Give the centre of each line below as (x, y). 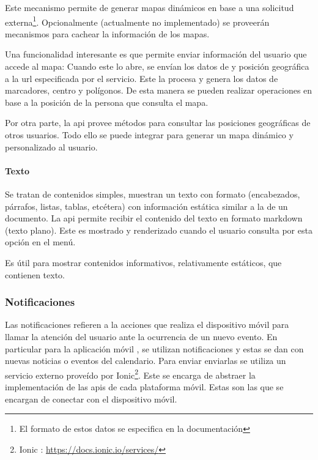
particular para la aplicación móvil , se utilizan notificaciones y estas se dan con (154, 348)
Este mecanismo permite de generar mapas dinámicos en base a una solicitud (150, 7)
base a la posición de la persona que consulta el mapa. (107, 102)
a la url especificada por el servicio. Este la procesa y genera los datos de (142, 78)
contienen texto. (35, 274)
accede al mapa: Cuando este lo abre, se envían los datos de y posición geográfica (157, 66)
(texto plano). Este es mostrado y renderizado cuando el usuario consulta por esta (159, 230)
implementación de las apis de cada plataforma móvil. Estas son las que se (144, 386)
